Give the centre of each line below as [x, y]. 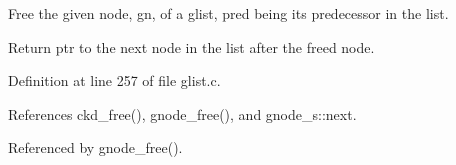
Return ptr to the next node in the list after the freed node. [191, 46]
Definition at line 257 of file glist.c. [114, 80]
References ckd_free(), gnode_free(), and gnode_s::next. [182, 113]
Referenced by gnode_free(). [95, 147]
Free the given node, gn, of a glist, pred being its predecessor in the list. [228, 13]
